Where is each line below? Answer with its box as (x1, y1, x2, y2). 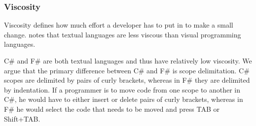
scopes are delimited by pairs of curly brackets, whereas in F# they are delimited (4, 75, 250, 85)
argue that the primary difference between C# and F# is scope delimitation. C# (4, 65, 250, 75)
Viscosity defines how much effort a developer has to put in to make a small (4, 20, 233, 30)
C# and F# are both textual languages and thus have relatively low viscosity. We (4, 56, 252, 65)
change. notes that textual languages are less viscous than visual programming (4, 29, 241, 39)
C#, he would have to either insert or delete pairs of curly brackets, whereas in (4, 94, 243, 104)
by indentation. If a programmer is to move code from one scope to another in (4, 84, 241, 94)
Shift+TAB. (4, 113, 40, 124)
